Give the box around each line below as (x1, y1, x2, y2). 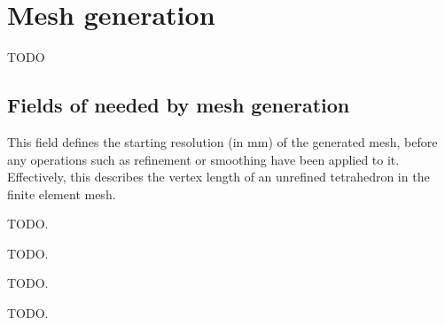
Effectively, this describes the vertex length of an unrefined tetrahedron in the (7, 167, 430, 186)
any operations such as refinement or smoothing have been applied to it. (7, 150, 400, 168)
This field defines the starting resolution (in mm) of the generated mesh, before (7, 132, 438, 151)
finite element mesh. (7, 184, 116, 203)
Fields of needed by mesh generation (7, 91, 350, 119)
